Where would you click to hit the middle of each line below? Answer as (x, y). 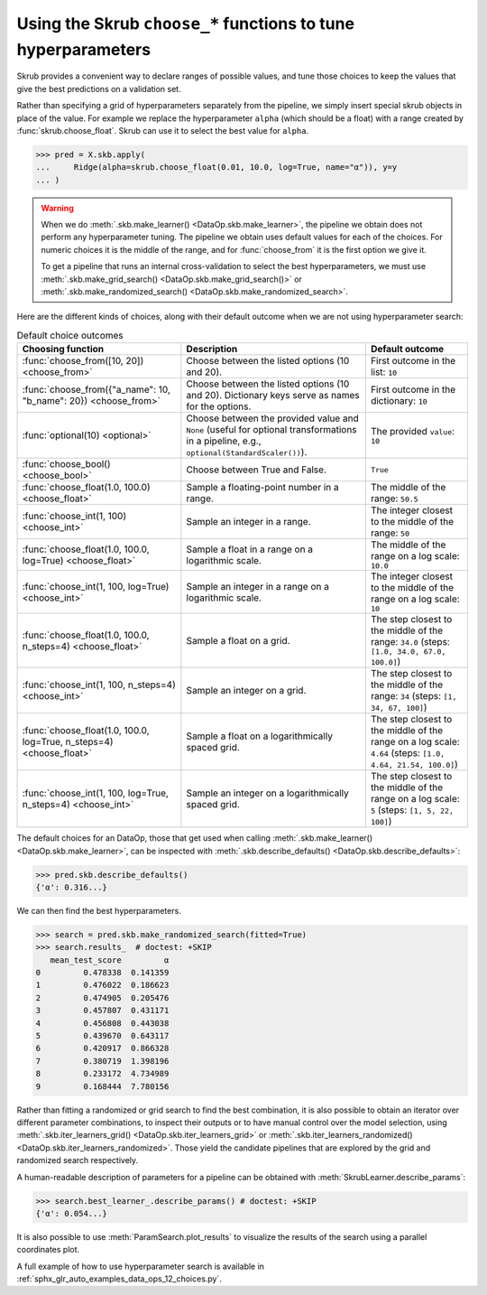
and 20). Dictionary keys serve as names (273, 396)
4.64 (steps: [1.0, (408, 753)
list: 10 (384, 372)
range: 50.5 (394, 498)
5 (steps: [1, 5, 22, (412, 810)
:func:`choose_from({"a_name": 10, (96, 390)
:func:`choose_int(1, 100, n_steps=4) (99, 685)
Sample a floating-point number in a (262, 488)
